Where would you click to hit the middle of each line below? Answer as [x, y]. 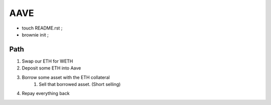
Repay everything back [46, 93]
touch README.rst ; [42, 28]
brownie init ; [35, 34]
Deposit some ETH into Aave [51, 68]
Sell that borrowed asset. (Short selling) [80, 84]
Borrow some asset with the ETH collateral [66, 77]
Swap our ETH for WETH [47, 61]
